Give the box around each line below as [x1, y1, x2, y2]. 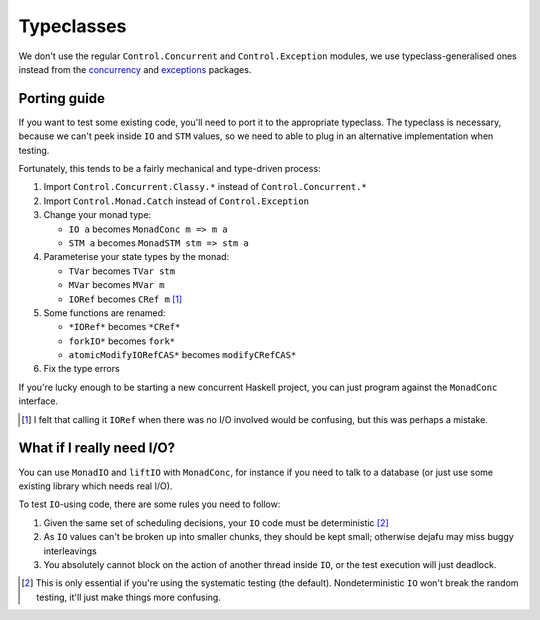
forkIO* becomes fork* [68, 335, 175, 347]
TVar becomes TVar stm [68, 265, 175, 277]
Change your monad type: [43, 209, 152, 221]
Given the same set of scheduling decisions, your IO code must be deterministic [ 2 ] [43, 516, 389, 529]
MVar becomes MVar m [68, 279, 165, 291]
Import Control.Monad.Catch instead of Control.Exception [43, 195, 310, 207]
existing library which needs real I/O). [18, 480, 173, 492]
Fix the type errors [43, 363, 120, 375]
